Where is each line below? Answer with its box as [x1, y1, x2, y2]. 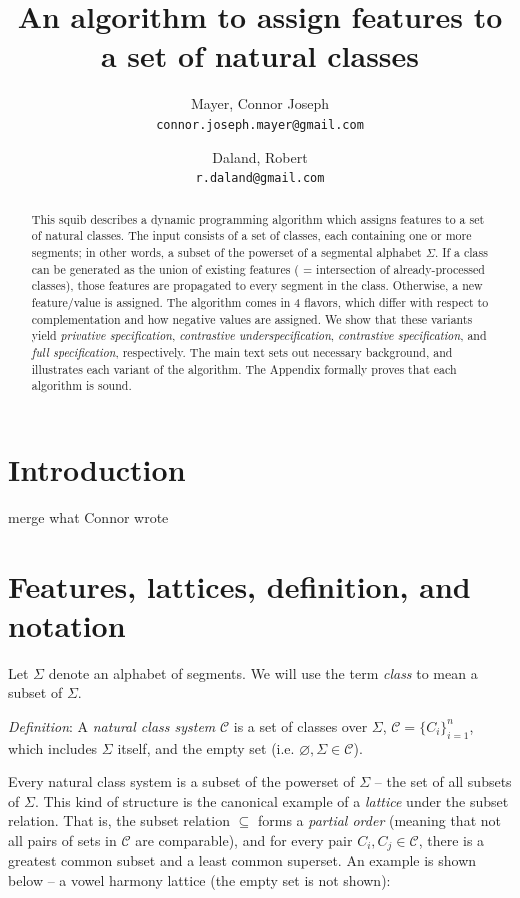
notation [8, 604, 126, 645]
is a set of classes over [233, 715, 368, 736]
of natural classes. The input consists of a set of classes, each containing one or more [31, 227, 472, 244]
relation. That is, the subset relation [8, 810, 230, 831]
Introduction [8, 448, 186, 489]
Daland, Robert [212, 146, 308, 167]
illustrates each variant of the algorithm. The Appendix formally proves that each [31, 360, 457, 377]
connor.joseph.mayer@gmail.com [156, 117, 364, 132]
